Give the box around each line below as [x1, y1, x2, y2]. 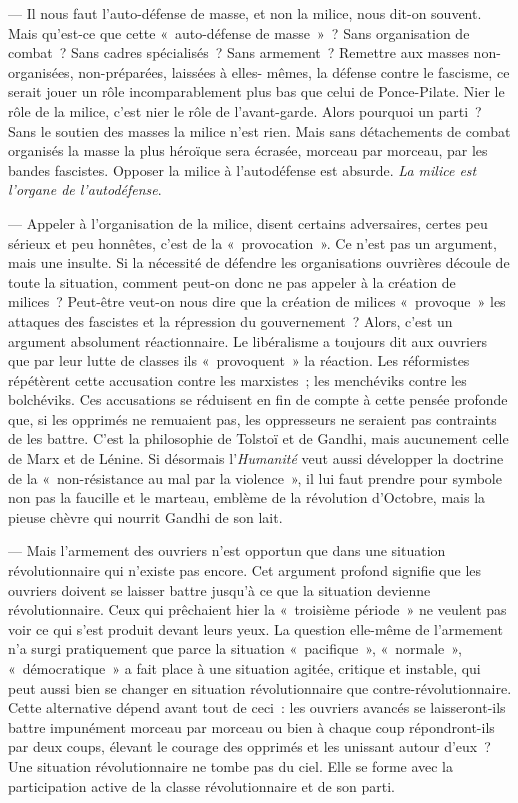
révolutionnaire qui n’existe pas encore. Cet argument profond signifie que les [8, 560, 482, 581]
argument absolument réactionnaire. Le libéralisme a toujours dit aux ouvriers [8, 330, 488, 351]
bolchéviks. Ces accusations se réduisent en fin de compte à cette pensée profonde [8, 389, 508, 410]
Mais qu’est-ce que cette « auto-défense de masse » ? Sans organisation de [8, 22, 470, 43]
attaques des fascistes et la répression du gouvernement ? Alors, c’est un [8, 310, 453, 331]
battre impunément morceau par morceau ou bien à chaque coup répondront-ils [8, 716, 495, 737]
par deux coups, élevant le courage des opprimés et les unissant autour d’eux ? [8, 736, 491, 757]
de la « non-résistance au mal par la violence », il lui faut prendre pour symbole [8, 467, 502, 488]
